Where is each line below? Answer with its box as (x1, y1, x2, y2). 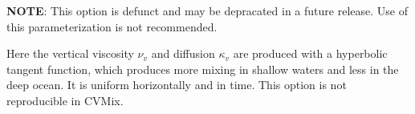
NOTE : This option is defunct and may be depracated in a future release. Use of (6, 2, 408, 18)
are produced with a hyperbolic (233, 45, 388, 62)
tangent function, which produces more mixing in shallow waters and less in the (6, 60, 399, 77)
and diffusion (151, 45, 215, 62)
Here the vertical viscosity (6, 45, 134, 62)
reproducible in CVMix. (6, 92, 124, 108)
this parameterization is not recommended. (6, 18, 218, 35)
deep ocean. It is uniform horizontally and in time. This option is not (6, 76, 347, 93)
